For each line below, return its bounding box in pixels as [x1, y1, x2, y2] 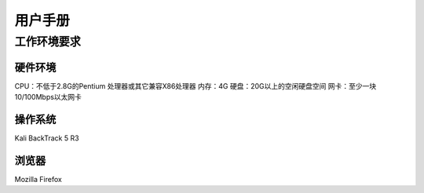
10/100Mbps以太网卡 [14, 93, 82, 102]
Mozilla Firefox [14, 174, 62, 184]
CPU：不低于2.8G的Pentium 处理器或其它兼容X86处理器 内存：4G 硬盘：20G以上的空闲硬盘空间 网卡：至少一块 [14, 81, 377, 90]
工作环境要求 [14, 35, 82, 49]
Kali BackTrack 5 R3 [14, 133, 79, 143]
